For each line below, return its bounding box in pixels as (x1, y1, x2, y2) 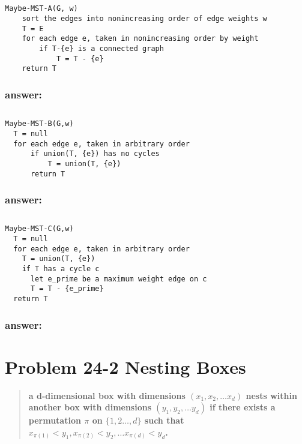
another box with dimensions (28, 401, 152, 413)
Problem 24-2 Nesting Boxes (5, 354, 246, 379)
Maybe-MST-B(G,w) (5, 119, 74, 128)
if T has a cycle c (22, 265, 100, 274)
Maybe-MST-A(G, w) (5, 4, 78, 13)
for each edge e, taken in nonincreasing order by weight (22, 34, 259, 43)
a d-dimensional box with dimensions (28, 389, 186, 401)
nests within (246, 389, 297, 401)
